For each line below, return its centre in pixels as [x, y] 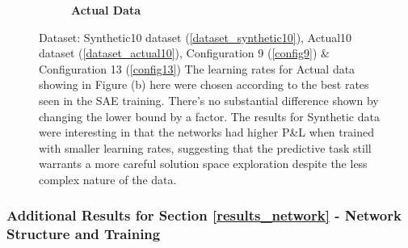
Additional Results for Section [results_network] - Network [204, 215]
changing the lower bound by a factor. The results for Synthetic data [209, 116]
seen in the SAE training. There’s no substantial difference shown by [209, 100]
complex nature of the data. [108, 179]
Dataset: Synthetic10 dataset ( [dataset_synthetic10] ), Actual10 [196, 37]
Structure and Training [84, 234]
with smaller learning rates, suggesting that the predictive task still [205, 147]
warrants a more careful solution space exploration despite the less [203, 164]
